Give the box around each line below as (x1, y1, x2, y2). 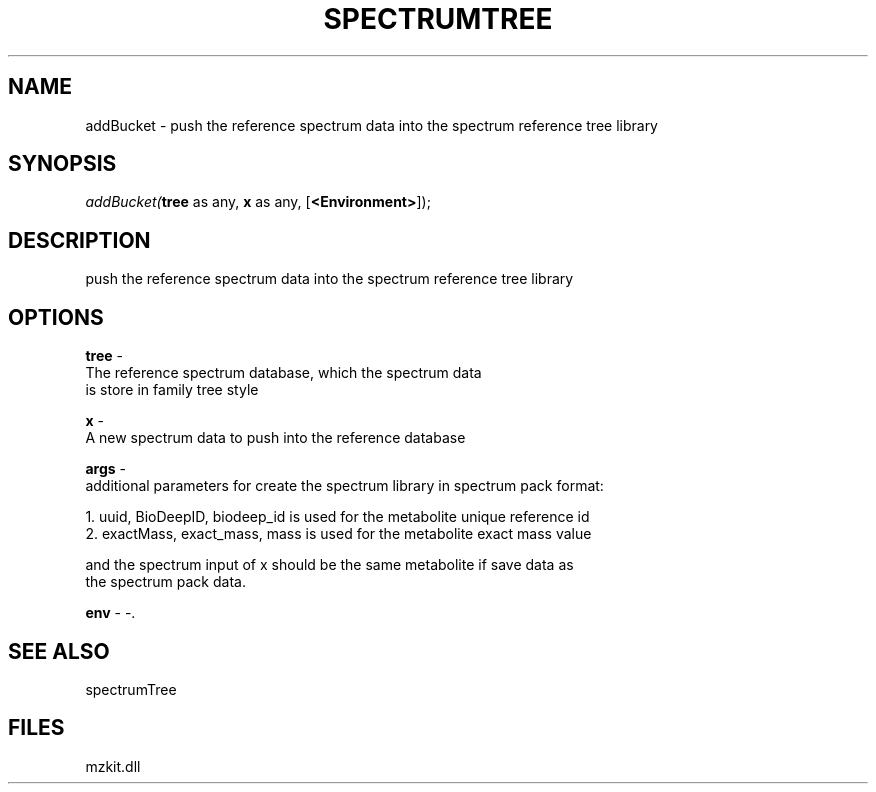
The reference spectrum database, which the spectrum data (85, 364, 482, 382)
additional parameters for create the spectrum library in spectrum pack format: (85, 477, 604, 495)
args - (85, 460, 126, 478)
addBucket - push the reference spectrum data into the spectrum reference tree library (85, 116, 658, 134)
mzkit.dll (85, 757, 141, 775)
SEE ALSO (8, 638, 110, 664)
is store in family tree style (85, 381, 259, 399)
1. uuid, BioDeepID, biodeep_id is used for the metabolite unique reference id (85, 508, 590, 526)
